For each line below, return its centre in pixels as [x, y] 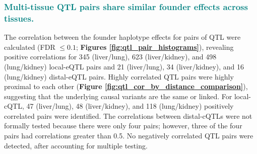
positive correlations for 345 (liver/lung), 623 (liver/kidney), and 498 [110, 57]
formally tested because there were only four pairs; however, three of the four [123, 126]
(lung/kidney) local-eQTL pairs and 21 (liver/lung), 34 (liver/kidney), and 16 [124, 66]
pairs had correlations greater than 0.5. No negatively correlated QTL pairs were [129, 136]
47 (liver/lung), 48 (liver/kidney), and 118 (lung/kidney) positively [130, 106]
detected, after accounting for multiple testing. [76, 145]
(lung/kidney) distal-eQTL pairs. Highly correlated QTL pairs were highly [119, 76]
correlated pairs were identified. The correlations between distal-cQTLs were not [128, 115]
